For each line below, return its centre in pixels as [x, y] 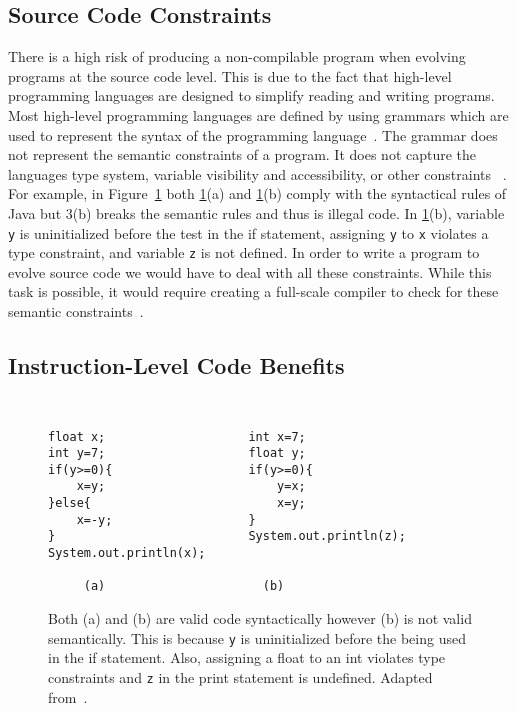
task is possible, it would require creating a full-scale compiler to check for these [253, 291]
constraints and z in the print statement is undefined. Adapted [240, 676]
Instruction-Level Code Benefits [176, 365]
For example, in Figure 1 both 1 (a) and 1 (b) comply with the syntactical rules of [257, 193]
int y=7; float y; [177, 453]
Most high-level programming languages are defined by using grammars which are [258, 114]
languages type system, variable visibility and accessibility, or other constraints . [257, 173]
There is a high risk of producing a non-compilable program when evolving [237, 56]
